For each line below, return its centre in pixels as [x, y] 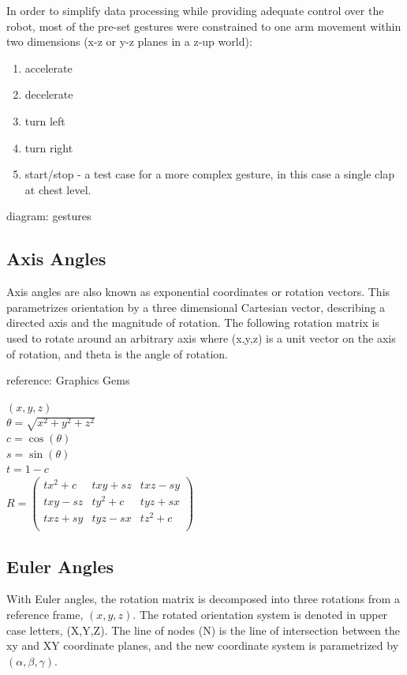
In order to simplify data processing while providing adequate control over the [195, 10]
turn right [49, 147]
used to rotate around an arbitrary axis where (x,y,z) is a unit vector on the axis [201, 337]
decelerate [49, 94]
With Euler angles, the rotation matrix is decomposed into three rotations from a [203, 599]
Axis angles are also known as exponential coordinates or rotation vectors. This [198, 292]
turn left [45, 120]
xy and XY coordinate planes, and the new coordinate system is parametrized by [203, 645]
